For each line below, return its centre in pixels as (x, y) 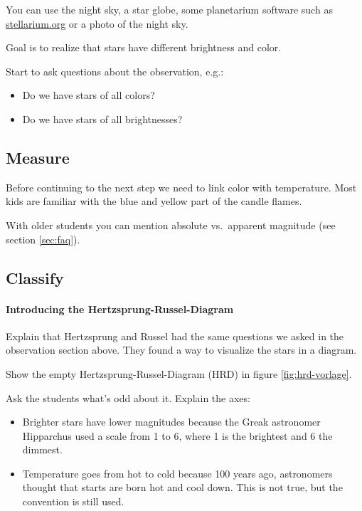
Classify (35, 277)
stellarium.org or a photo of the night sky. (97, 23)
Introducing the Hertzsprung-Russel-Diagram (120, 309)
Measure (38, 157)
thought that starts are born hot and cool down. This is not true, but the (182, 487)
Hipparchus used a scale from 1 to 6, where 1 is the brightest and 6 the (177, 435)
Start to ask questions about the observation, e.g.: (115, 71)
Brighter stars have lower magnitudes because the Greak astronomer (171, 422)
